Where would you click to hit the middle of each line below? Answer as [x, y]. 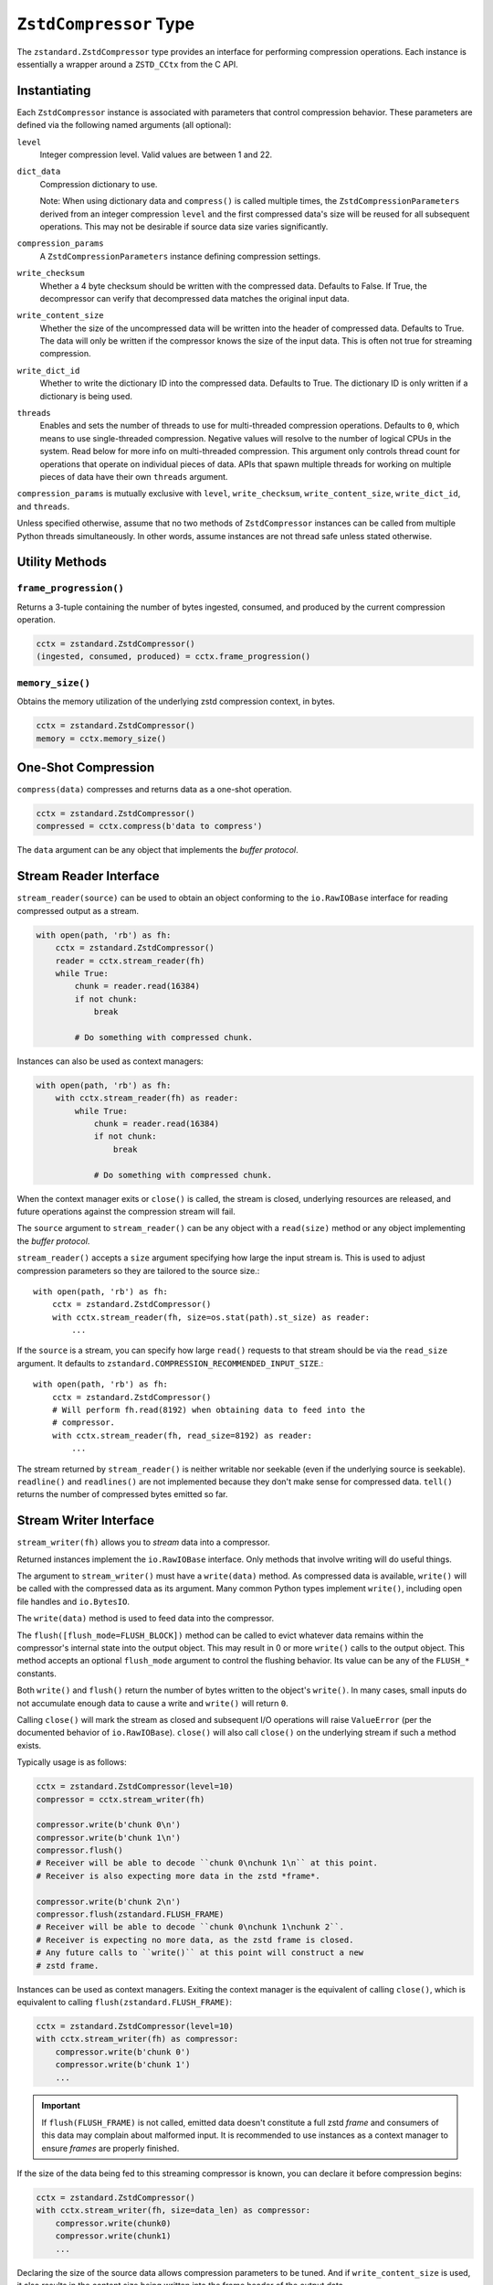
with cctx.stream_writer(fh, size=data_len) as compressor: [173, 2211]
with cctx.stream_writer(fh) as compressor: [137, 2039]
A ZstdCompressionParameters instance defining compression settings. [180, 256]
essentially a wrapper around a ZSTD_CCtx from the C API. [128, 64]
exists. [29, 1745]
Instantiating [54, 90]
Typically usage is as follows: [72, 1762]
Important [61, 2106]
